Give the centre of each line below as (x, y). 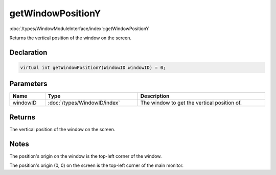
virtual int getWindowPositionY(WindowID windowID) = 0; (93, 67)
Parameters (28, 84)
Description (155, 96)
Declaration (28, 52)
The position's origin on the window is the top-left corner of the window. (86, 156)
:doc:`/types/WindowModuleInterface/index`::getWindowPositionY (79, 29)
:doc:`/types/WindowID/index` (84, 103)
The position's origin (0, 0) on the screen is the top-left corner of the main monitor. (97, 165)
